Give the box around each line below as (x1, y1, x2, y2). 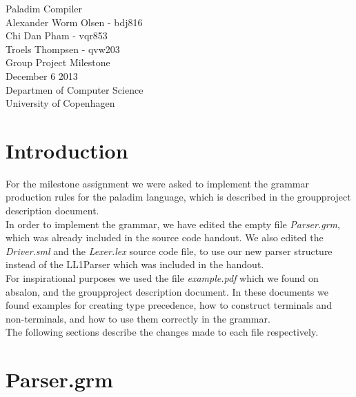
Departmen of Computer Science (6, 82, 144, 96)
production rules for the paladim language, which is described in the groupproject (6, 190, 351, 204)
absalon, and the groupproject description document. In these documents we (6, 284, 328, 298)
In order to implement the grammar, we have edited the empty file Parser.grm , (6, 216, 340, 231)
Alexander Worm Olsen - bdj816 (6, 14, 143, 29)
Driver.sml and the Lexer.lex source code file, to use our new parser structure (6, 243, 333, 258)
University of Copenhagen (6, 96, 115, 110)
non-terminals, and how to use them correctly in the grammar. (6, 311, 270, 325)
